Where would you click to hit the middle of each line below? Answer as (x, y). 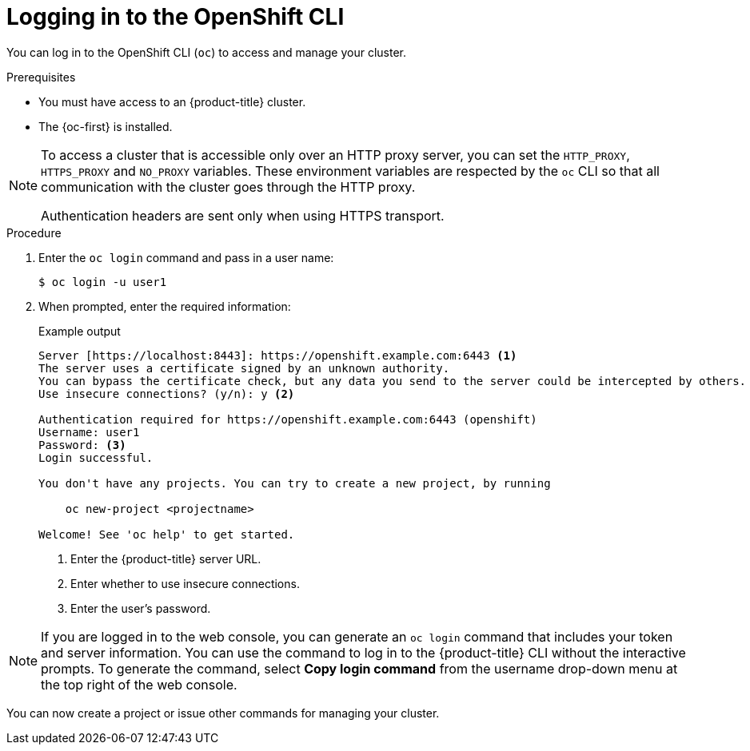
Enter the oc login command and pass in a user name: (186, 257)
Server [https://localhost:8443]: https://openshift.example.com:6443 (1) (278, 355)
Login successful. (96, 457)
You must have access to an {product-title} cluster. (172, 101)
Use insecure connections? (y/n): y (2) (167, 393)
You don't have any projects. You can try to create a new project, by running (295, 483)
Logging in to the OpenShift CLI (176, 17)
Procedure (34, 232)
